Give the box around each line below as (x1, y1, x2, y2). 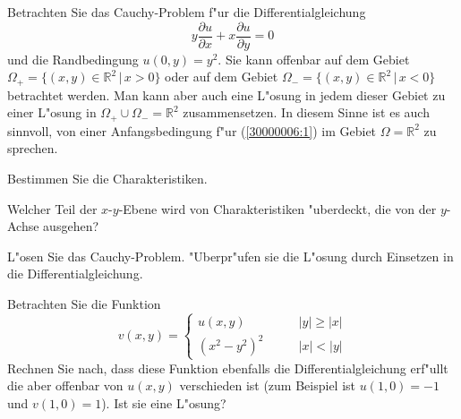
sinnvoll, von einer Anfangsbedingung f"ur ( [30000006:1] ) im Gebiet (7, 121, 377, 140)
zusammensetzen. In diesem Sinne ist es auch (183, 103, 430, 122)
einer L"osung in (7, 103, 97, 122)
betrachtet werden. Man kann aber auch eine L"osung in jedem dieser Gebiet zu (7, 85, 446, 104)
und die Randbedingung (7, 49, 139, 68)
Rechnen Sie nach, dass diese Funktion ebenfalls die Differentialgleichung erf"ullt (7, 358, 448, 377)
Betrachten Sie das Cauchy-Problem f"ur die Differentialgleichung (7, 3, 366, 21)
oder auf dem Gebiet (165, 67, 278, 86)
